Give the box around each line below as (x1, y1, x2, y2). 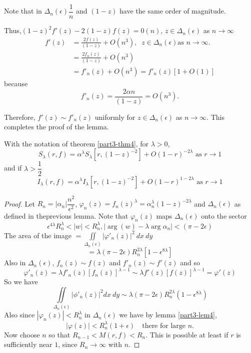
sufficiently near (4, 339, 52, 349)
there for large (142, 322, 186, 329)
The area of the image (4, 230, 71, 240)
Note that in (4, 6, 42, 16)
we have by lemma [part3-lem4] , (119, 309, 217, 320)
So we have (4, 276, 38, 287)
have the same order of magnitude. (119, 6, 226, 16)
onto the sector (201, 210, 247, 221)
